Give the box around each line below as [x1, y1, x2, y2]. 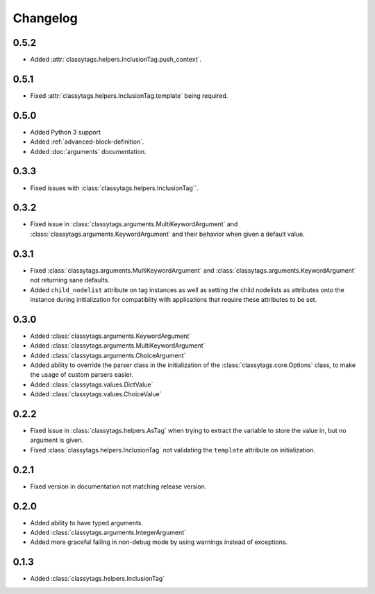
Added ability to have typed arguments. [30, 518, 144, 527]
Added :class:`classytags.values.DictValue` [30, 380, 153, 389]
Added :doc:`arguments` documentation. [30, 147, 147, 155]
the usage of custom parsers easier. [30, 371, 133, 379]
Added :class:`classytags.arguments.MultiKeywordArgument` [30, 341, 206, 350]
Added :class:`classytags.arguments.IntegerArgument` [30, 528, 187, 537]
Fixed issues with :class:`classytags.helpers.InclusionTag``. [30, 184, 199, 192]
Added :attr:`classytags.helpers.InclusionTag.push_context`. [30, 56, 201, 64]
